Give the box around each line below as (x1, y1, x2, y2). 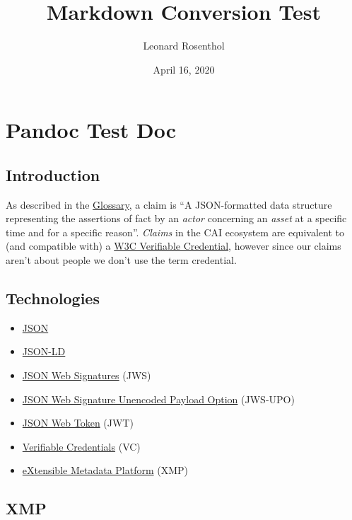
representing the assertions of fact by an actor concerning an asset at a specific (6, 211, 347, 226)
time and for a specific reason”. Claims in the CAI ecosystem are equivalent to (6, 224, 344, 239)
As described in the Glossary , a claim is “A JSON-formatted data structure (6, 197, 332, 212)
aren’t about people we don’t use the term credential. (6, 253, 237, 267)
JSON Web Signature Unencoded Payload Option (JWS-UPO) (22, 391, 295, 406)
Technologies (6, 287, 100, 309)
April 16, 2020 (153, 62, 215, 76)
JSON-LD (22, 344, 66, 359)
